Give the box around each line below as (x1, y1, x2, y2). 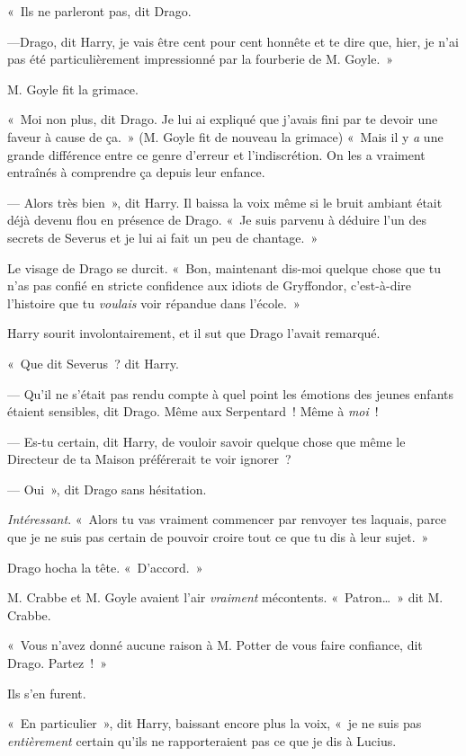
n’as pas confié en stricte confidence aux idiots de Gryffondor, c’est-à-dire (7, 276, 412, 295)
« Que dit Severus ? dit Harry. (7, 353, 179, 372)
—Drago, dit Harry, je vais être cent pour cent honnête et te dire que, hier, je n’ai (7, 31, 459, 50)
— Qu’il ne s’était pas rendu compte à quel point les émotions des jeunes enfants (7, 384, 453, 403)
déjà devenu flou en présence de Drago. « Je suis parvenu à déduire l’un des (7, 210, 426, 229)
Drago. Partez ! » (7, 654, 107, 672)
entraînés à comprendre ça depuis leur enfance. (7, 163, 265, 182)
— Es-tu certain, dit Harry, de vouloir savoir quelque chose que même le (7, 431, 406, 450)
